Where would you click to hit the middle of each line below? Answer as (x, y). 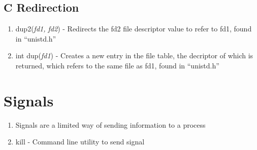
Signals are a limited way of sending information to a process (110, 124)
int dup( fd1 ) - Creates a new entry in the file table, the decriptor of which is (134, 55)
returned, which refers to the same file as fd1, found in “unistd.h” (117, 65)
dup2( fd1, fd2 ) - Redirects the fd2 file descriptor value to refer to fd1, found (134, 29)
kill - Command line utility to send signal (80, 142)
